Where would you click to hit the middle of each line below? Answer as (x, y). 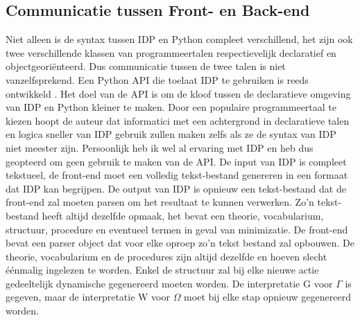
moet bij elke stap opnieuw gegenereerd (267, 297)
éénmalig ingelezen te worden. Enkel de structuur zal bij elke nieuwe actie (162, 270)
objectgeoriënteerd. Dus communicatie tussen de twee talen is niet (146, 66)
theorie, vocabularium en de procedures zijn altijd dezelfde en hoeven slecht (166, 256)
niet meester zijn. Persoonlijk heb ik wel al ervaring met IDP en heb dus (160, 147)
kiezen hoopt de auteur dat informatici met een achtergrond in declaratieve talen (178, 120)
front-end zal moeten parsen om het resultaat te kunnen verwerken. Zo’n (160, 202)
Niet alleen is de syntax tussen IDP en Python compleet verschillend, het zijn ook (179, 39)
